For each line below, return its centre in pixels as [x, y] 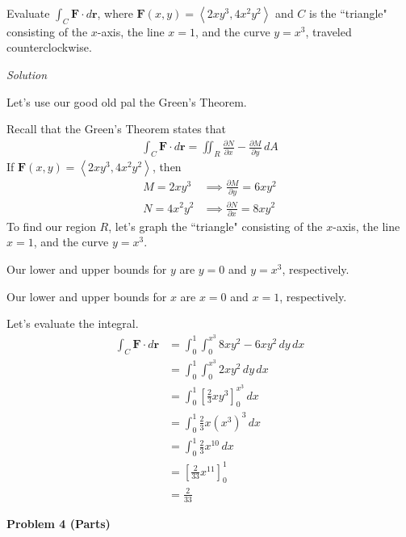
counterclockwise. [49, 47]
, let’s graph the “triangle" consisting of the [216, 226]
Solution [27, 74]
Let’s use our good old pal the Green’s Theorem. [127, 101]
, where [115, 13]
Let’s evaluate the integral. [73, 323]
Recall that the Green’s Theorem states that [117, 129]
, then [167, 167]
